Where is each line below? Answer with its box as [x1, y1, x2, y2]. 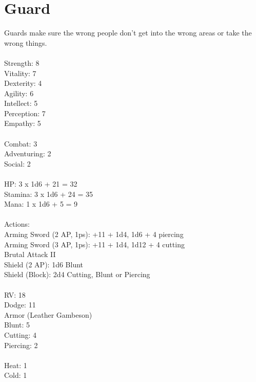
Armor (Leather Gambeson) [4, 309, 92, 320]
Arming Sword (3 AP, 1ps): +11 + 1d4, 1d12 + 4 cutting [4, 239, 185, 249]
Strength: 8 [4, 57, 40, 68]
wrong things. [4, 37, 47, 48]
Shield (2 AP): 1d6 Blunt [4, 259, 84, 269]
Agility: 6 [4, 87, 34, 98]
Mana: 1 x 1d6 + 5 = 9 [4, 198, 78, 209]
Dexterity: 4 [4, 78, 42, 88]
